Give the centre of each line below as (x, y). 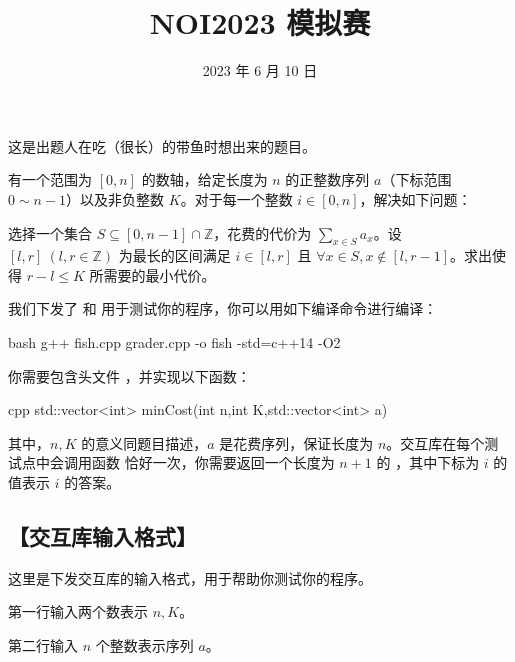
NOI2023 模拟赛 (260, 22)
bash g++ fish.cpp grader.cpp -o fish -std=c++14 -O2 (174, 342)
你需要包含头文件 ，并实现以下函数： (129, 375)
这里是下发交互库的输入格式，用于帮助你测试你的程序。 (190, 577)
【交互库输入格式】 (102, 536)
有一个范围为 (50, 179)
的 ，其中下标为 (428, 462)
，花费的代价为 (262, 232)
